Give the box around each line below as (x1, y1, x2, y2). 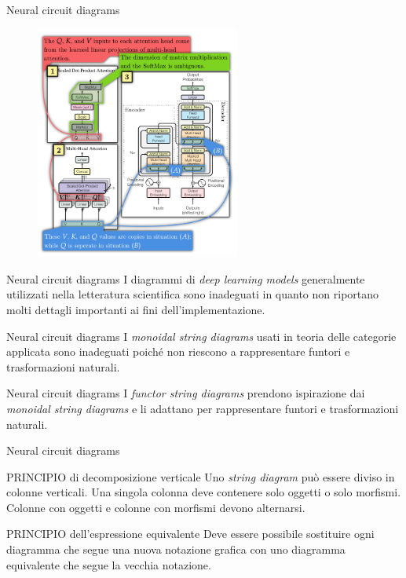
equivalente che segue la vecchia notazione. (6, 556, 211, 573)
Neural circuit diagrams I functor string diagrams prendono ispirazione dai (6, 385, 365, 401)
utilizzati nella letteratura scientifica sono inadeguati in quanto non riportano (6, 286, 379, 302)
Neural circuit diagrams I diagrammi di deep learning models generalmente (6, 270, 365, 287)
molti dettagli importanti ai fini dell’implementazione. (6, 301, 265, 317)
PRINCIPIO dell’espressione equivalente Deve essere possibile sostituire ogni (6, 525, 375, 542)
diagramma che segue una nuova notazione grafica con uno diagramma (6, 541, 346, 558)
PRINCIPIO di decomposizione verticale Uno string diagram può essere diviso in (6, 468, 395, 485)
